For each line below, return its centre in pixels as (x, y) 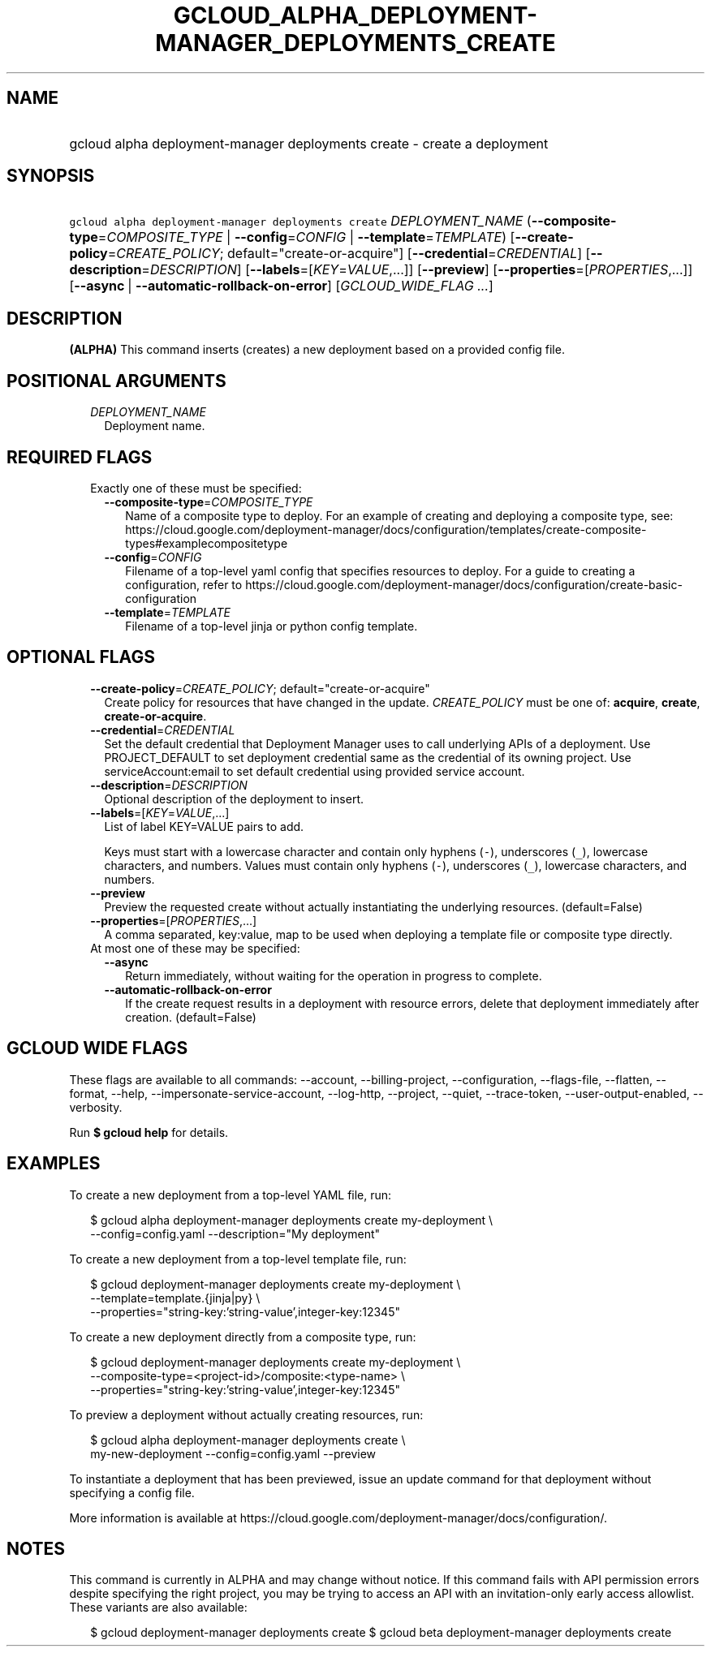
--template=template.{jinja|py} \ (175, 1298)
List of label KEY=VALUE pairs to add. (204, 826)
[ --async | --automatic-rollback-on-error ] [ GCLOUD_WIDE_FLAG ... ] (281, 286)
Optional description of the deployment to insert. (234, 799)
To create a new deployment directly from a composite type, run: (243, 1337)
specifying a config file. (132, 1492)
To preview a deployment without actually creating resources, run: (246, 1414)
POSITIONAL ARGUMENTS (116, 381)
